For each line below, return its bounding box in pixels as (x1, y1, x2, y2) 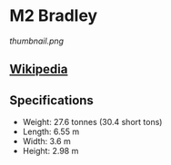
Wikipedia (9, 62, 68, 77)
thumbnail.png (9, 35, 65, 46)
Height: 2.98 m (22, 146, 79, 157)
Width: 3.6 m (22, 136, 71, 147)
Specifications (9, 92, 94, 108)
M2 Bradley (9, 5, 98, 26)
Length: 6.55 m (22, 126, 80, 137)
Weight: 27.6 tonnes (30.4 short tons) (22, 117, 163, 128)
